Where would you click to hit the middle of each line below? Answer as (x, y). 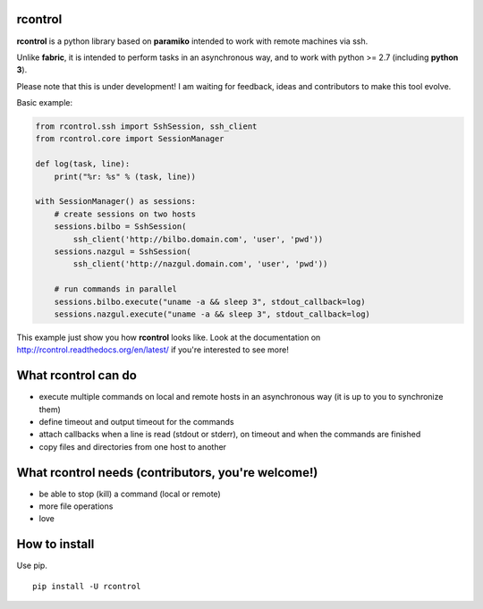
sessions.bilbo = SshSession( (120, 227)
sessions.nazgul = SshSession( (123, 251)
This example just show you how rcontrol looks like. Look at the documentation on (169, 337)
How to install (55, 544)
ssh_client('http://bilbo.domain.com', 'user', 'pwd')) (198, 239)
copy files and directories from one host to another (133, 446)
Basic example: (45, 103)
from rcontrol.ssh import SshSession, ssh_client (146, 127)
